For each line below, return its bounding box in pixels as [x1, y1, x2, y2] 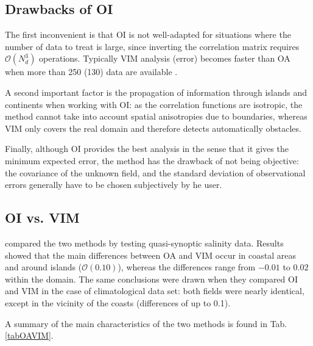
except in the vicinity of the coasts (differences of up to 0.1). [5, 296, 231, 309]
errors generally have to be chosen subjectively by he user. [5, 178, 222, 191]
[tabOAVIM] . [5, 329, 54, 342]
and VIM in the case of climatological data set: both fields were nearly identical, [5, 284, 304, 297]
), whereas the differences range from [118, 261, 256, 273]
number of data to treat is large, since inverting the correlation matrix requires [5, 40, 300, 52]
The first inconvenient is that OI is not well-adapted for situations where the [5, 28, 291, 41]
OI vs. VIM [5, 208, 80, 227]
